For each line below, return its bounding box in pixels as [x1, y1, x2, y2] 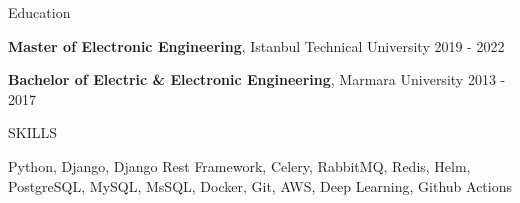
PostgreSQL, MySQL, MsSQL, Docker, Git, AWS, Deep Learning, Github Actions [8, 175, 513, 196]
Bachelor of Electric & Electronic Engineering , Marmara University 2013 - [8, 69, 506, 90]
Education [8, 2, 71, 22]
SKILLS [8, 122, 58, 143]
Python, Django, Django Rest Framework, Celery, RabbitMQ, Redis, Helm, [8, 155, 471, 176]
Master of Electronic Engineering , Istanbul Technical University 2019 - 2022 [8, 35, 505, 56]
